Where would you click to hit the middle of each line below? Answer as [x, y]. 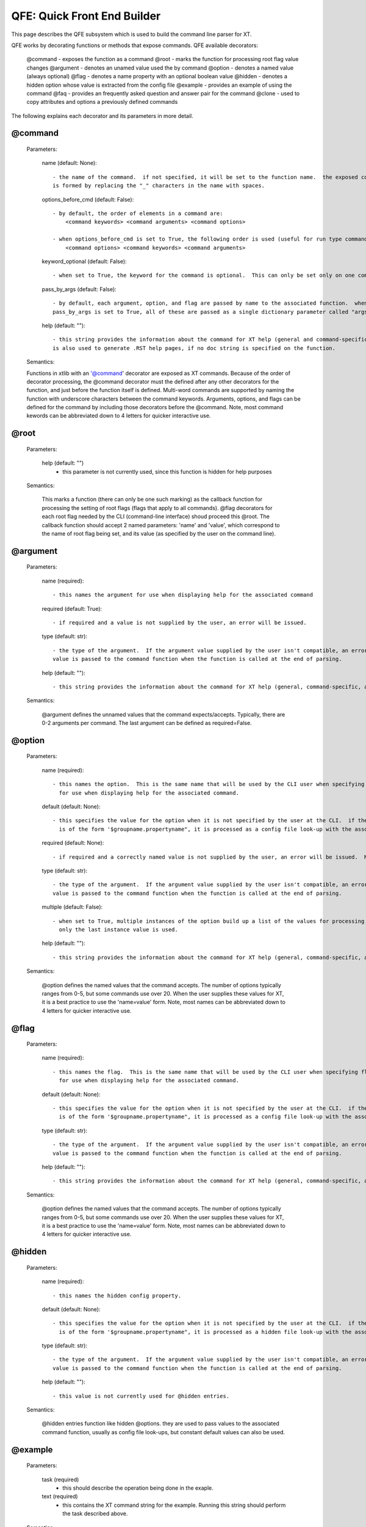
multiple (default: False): [72, 907]
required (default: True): [72, 608]
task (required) [60, 1479]
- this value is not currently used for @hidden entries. [141, 1396]
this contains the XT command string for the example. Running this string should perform [174, 1505]
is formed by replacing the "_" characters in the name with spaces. [159, 186]
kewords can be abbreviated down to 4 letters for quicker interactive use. [119, 416]
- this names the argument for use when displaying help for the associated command [183, 595]
